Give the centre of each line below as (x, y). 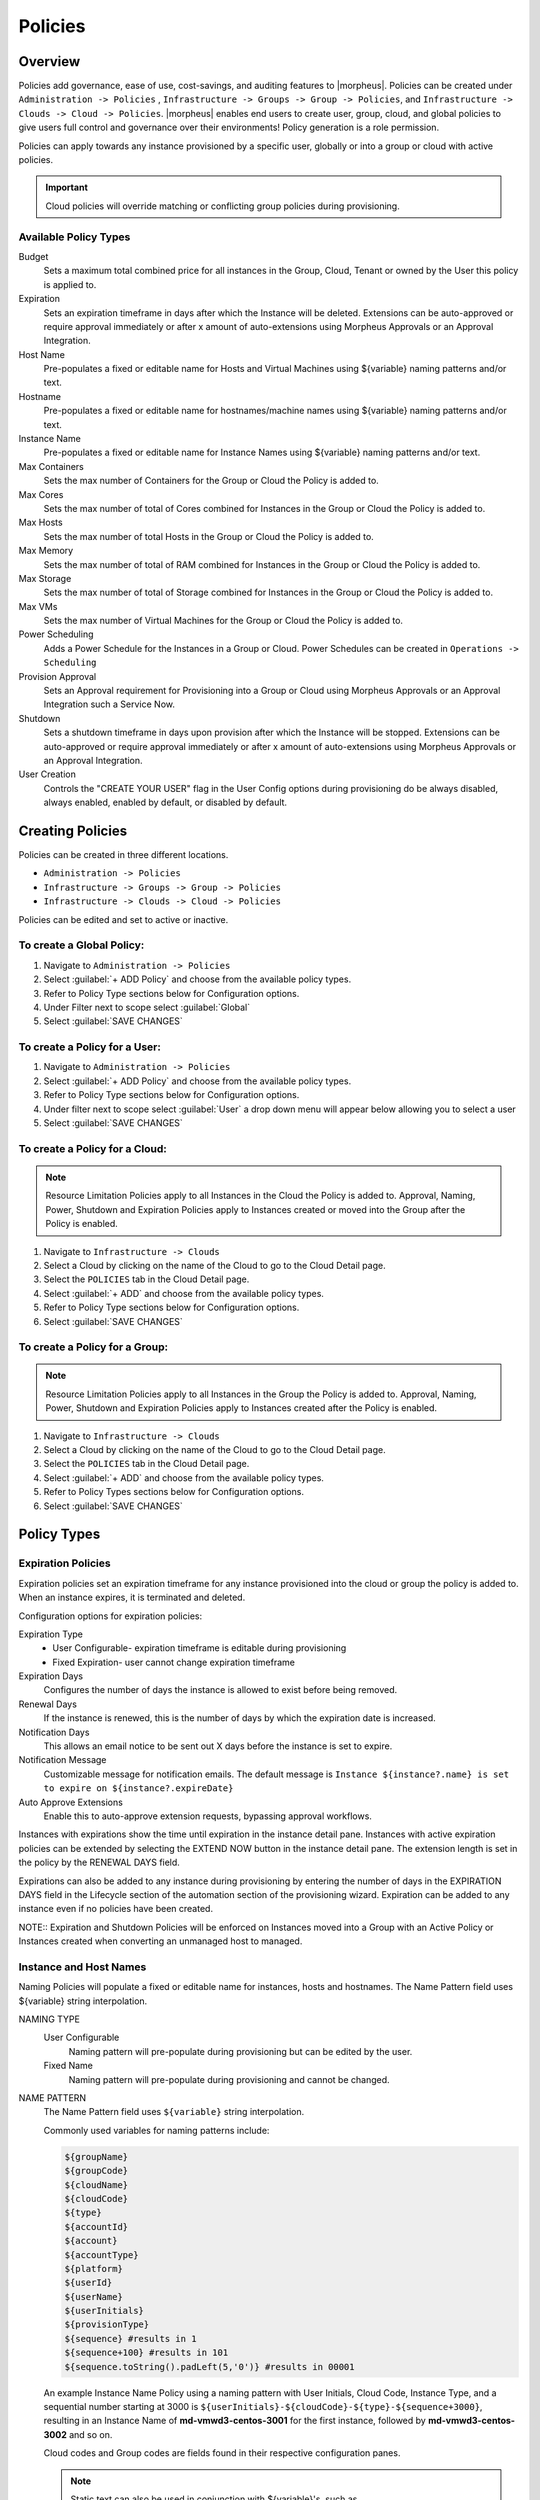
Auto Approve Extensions (71, 1802)
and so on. (90, 2434)
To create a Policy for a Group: (93, 1347)
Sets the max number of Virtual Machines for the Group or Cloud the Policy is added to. (223, 621)
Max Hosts (41, 522)
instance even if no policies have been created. (116, 1909)
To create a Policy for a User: (90, 1047)
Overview (49, 61)
